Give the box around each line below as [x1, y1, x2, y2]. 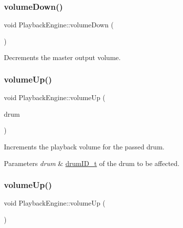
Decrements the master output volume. [4, 52, 121, 62]
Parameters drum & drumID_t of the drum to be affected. [4, 158, 180, 168]
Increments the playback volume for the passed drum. [4, 142, 164, 151]
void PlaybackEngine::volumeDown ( [4, 20, 114, 30]
